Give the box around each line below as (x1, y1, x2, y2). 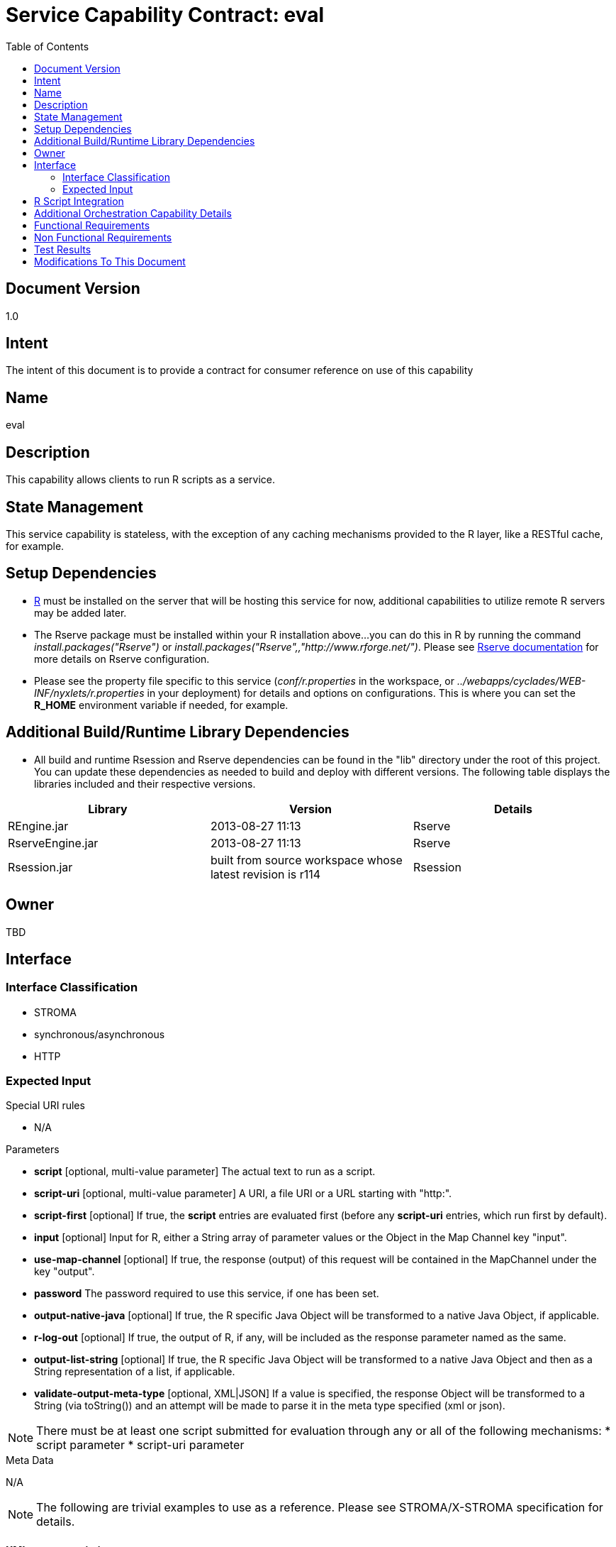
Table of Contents (6, 40, 89, 53)
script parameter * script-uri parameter (36, 1438, 245, 1453)
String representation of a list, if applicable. (34, 1365, 235, 1378)
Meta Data (6, 1454, 54, 1467)
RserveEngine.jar (8, 835, 99, 850)
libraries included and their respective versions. (34, 777, 256, 790)
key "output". (34, 1265, 95, 1278)
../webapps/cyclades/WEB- (457, 674, 586, 687)
